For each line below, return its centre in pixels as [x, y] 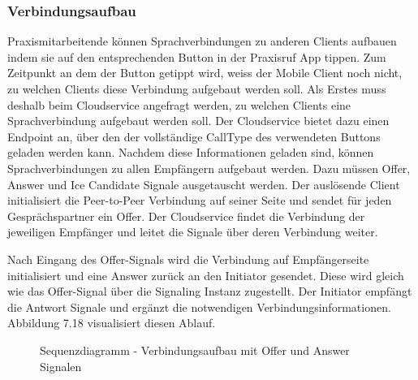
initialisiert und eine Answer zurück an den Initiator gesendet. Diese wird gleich [206, 275]
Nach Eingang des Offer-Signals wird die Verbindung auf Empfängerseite [188, 259]
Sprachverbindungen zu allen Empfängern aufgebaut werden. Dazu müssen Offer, [209, 168]
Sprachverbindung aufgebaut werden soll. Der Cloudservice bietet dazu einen [198, 121]
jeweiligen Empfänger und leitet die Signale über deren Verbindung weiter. [193, 232]
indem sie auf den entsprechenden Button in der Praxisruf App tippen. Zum [197, 56]
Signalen [61, 366]
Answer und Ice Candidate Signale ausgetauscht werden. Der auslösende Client [204, 184]
